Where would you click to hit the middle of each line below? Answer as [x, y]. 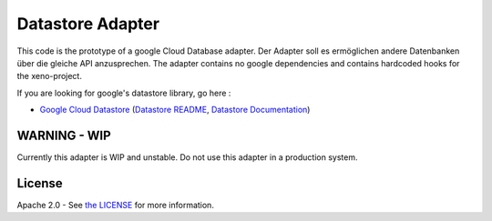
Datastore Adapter [88, 24]
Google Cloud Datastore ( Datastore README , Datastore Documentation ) [175, 110]
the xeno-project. [49, 76]
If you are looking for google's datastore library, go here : [124, 93]
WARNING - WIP [64, 135]
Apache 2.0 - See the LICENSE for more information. [115, 205]
